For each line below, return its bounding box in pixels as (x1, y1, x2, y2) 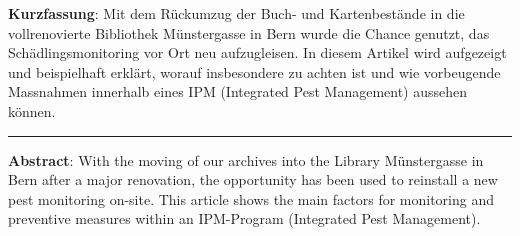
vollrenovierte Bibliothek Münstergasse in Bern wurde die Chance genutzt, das (8, 22, 490, 43)
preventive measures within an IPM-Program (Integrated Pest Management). (8, 208, 481, 229)
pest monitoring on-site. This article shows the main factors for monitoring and (8, 188, 494, 209)
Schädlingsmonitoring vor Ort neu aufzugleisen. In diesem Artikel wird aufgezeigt (8, 42, 507, 63)
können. (8, 100, 56, 121)
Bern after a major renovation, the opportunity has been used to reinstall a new (8, 169, 498, 190)
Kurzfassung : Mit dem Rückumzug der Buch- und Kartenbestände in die (8, 3, 465, 23)
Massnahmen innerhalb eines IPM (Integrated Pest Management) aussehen (8, 81, 468, 102)
